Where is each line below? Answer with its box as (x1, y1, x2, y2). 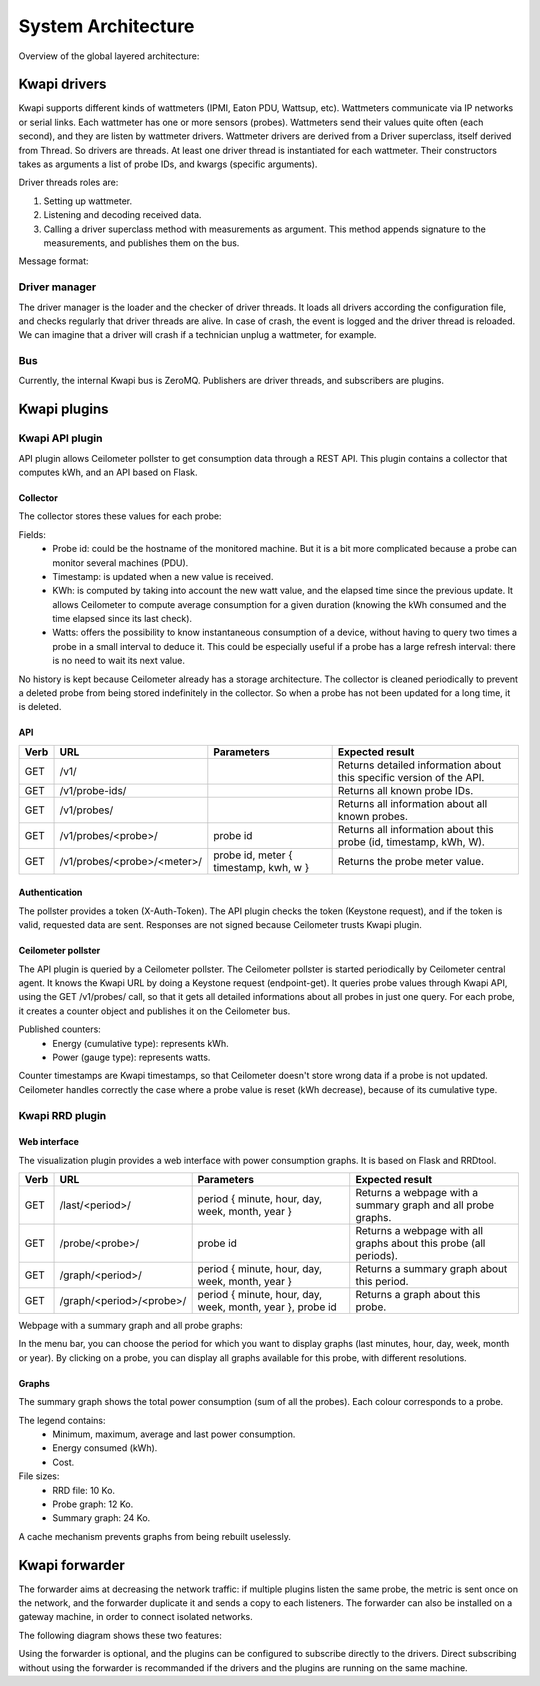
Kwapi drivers (18, 76, 107, 93)
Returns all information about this (337, 822, 494, 836)
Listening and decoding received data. (43, 209, 202, 221)
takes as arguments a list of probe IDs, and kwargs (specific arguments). (18, 158, 318, 170)
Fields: (18, 528, 47, 540)
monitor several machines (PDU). (52, 556, 189, 569)
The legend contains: (18, 1414, 106, 1426)
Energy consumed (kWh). (52, 1442, 158, 1454)
